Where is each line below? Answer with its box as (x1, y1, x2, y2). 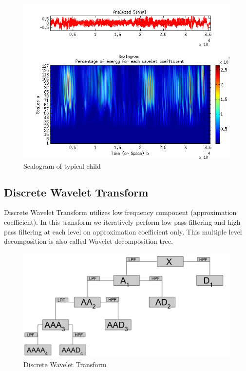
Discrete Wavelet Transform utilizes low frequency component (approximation (4, 207, 237, 217)
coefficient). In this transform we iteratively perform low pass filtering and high (4, 216, 241, 227)
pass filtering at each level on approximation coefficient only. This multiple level (4, 226, 242, 236)
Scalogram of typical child (23, 160, 101, 171)
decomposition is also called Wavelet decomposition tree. (4, 236, 173, 246)
